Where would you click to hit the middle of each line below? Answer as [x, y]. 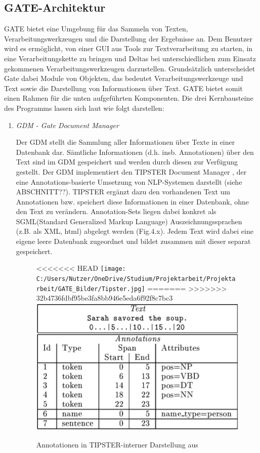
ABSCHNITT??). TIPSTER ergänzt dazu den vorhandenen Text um [123, 192]
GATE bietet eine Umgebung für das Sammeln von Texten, [96, 29]
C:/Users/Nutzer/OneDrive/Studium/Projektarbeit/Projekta [136, 279]
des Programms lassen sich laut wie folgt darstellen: [84, 108]
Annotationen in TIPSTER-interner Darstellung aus [117, 445]
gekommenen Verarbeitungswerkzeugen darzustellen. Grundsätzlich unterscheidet [130, 68]
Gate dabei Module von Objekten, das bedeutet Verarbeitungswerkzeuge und [124, 78]
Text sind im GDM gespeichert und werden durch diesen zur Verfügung [127, 162]
